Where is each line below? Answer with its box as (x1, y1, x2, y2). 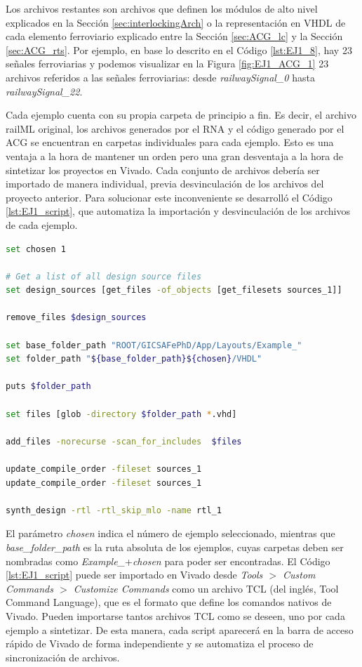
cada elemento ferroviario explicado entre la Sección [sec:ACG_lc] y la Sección (6, 29, 343, 44)
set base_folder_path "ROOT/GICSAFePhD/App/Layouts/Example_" (6, 340, 302, 350)
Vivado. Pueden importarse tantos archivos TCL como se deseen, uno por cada (6, 608, 345, 623)
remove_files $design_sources (6, 312, 147, 323)
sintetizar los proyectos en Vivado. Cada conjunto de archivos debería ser (6, 162, 320, 177)
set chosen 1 (6, 244, 66, 254)
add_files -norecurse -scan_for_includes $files (6, 436, 242, 447)
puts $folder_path (6, 381, 91, 392)
